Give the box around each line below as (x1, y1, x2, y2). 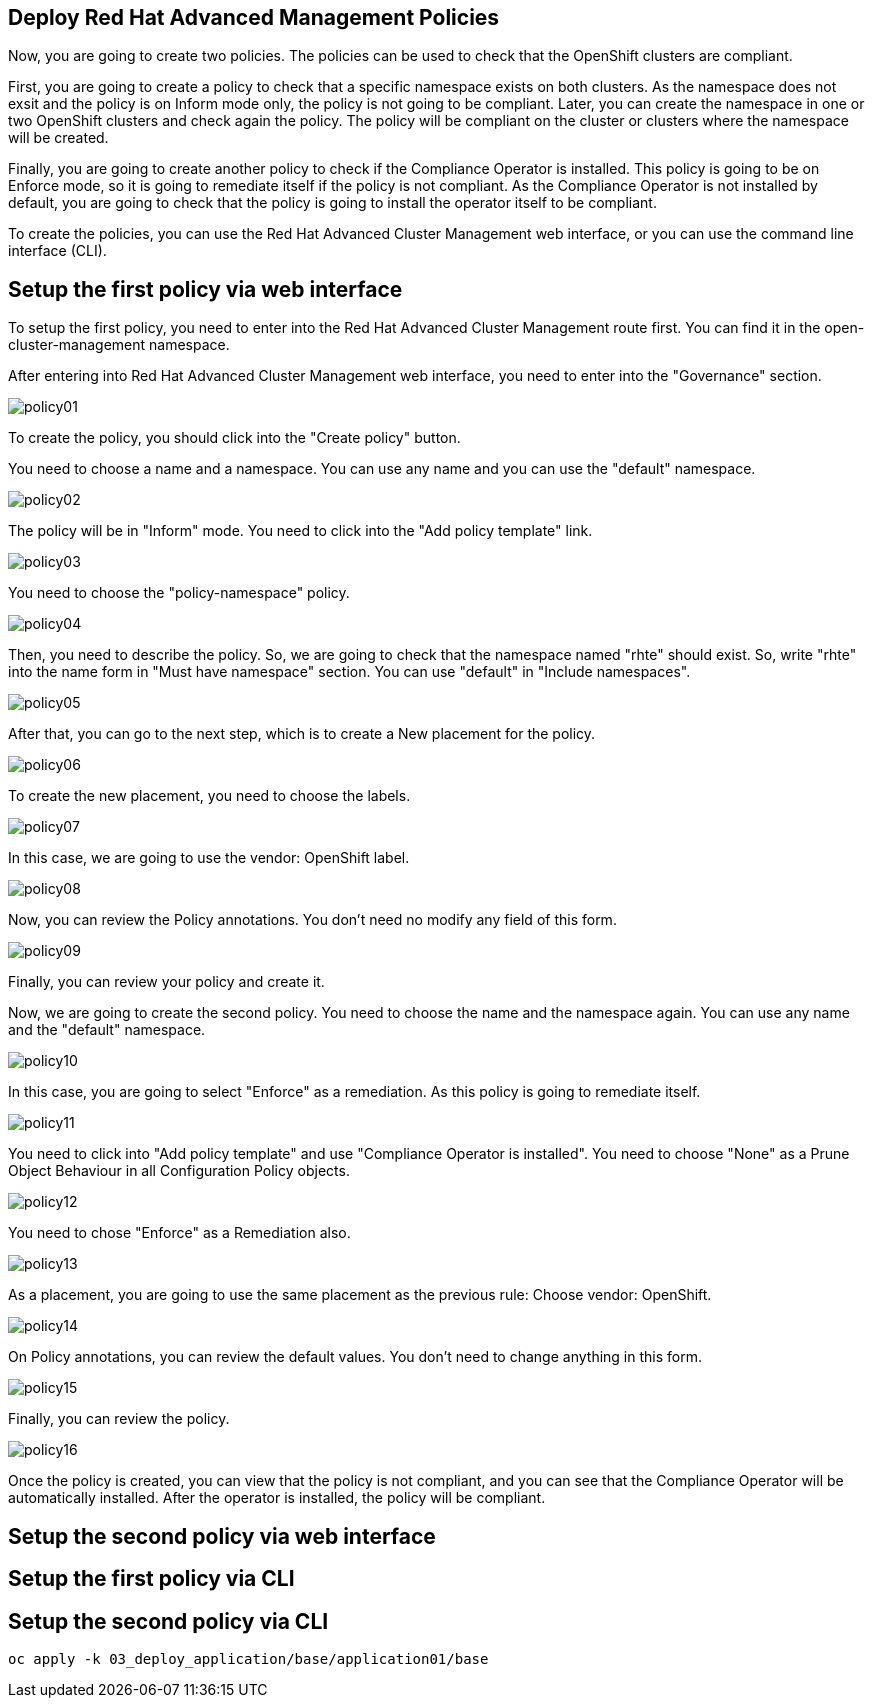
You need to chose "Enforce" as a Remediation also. (8, 1224, 351, 1242)
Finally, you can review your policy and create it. (8, 973, 325, 991)
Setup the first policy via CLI (8, 1566, 295, 1592)
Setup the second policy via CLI (8, 1608, 329, 1634)
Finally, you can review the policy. (8, 1410, 230, 1428)
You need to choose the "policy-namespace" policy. (8, 584, 350, 602)
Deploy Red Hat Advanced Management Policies (8, 5, 500, 30)
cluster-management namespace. (8, 336, 230, 354)
